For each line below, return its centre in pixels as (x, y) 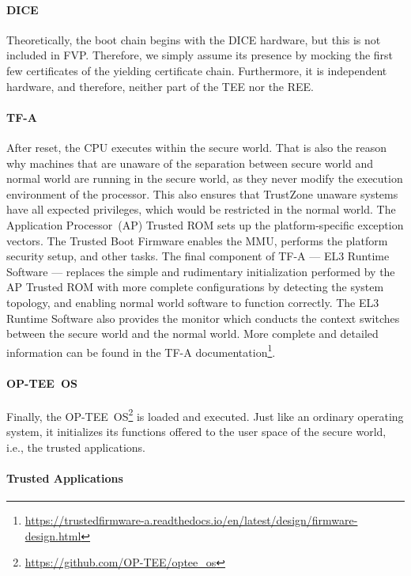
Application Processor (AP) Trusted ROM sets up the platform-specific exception (205, 224)
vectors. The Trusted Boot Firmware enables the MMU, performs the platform (197, 240)
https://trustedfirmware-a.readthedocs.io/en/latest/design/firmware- (191, 519)
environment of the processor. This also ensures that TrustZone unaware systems (202, 193)
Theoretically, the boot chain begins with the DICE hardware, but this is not (194, 39)
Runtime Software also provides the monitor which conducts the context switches (203, 318)
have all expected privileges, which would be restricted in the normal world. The (201, 209)
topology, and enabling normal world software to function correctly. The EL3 (193, 302)
